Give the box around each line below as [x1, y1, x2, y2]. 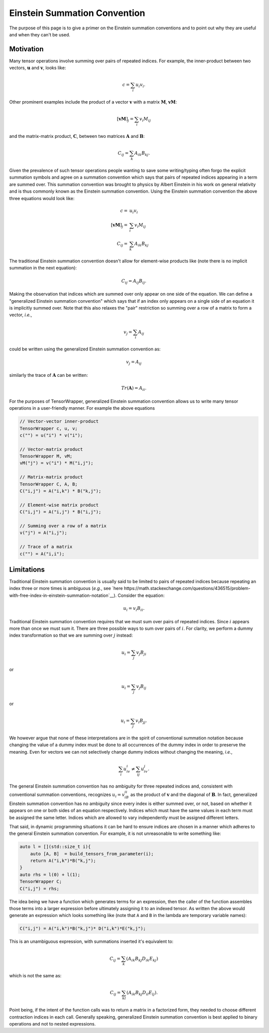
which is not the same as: [9, 973, 62, 979]
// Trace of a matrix [19, 544, 73, 550]
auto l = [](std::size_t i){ [19, 844, 91, 850]
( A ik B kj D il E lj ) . [126, 990, 158, 997]
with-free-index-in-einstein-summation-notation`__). [9, 592, 117, 598]
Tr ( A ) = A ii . [121, 385, 147, 392]
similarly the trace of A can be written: [9, 372, 88, 378]
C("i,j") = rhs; [19, 886, 60, 891]
